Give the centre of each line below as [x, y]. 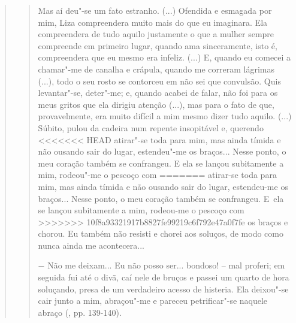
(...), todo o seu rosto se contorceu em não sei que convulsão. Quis [159, 81]
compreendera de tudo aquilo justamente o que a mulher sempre [156, 34]
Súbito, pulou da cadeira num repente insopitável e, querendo [151, 127]
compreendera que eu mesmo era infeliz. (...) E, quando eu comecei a [164, 57]
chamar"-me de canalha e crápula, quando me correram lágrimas [156, 69]
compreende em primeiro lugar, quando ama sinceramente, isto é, [158, 45]
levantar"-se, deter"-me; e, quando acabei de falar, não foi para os [158, 93]
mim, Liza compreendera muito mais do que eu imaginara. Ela [153, 22]
